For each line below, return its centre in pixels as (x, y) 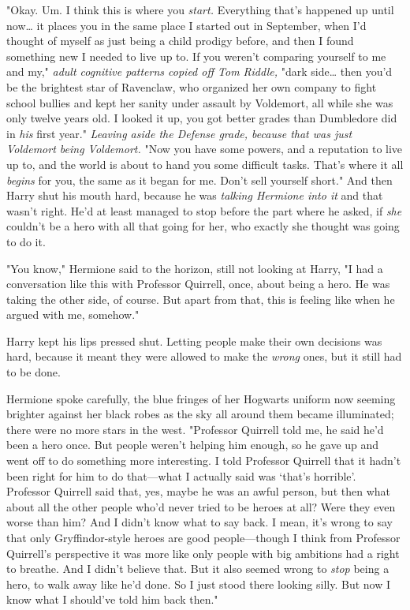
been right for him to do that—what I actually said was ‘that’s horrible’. (181, 475)
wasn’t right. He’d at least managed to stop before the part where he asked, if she (204, 210)
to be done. (34, 372)
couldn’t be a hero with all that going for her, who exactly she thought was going (203, 226)
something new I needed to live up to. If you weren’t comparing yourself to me (196, 56)
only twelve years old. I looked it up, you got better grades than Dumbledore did (202, 118)
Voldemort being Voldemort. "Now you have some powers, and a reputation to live (205, 149)
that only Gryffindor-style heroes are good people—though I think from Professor (203, 537)
